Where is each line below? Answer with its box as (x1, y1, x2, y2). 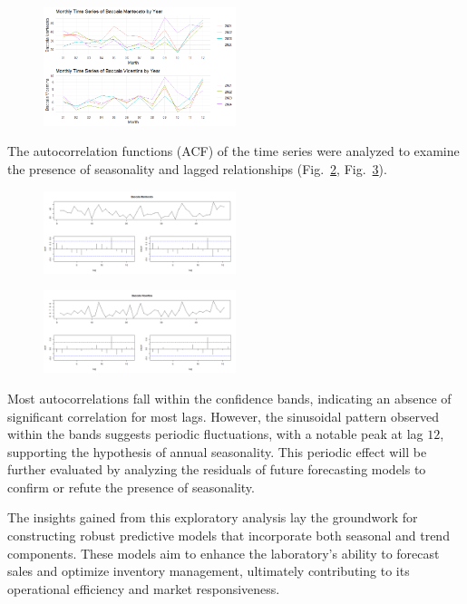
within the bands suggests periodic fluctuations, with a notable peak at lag (7, 424, 423, 443)
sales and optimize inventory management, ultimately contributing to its (7, 561, 410, 580)
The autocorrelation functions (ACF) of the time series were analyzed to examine (7, 141, 460, 161)
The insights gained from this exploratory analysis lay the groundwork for (7, 508, 418, 527)
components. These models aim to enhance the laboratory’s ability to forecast (7, 543, 440, 562)
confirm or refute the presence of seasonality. (7, 477, 255, 496)
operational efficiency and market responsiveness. (7, 579, 280, 598)
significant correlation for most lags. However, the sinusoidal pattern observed (7, 406, 439, 425)
